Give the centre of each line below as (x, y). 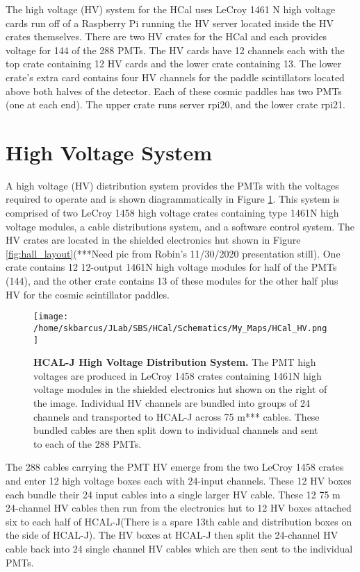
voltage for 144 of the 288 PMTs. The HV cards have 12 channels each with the (175, 50)
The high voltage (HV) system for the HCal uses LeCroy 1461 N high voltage (171, 9)
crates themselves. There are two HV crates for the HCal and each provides (166, 36)
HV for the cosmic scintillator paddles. (88, 294)
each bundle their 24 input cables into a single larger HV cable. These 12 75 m (173, 494)
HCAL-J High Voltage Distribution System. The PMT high (175, 362)
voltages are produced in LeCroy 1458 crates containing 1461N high (178, 375)
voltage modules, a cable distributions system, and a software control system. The (180, 226)
